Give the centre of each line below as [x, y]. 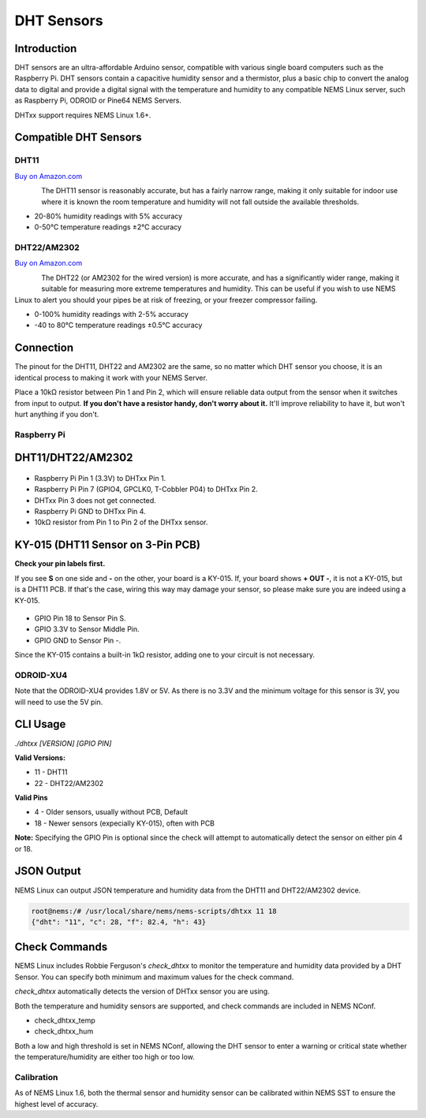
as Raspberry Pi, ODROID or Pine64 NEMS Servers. [98, 101]
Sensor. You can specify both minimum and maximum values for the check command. [154, 977]
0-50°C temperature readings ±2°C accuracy [108, 227]
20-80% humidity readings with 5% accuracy [108, 216]
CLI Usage [40, 724]
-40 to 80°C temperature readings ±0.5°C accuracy [118, 325]
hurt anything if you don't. [57, 414]
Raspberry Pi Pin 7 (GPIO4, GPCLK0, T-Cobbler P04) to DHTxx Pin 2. [146, 490]
